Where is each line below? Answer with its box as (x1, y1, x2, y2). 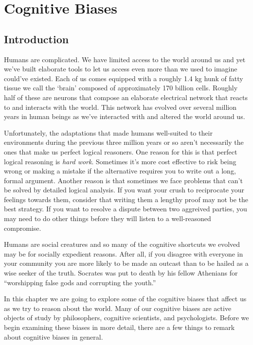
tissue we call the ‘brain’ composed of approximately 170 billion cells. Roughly (4, 83, 238, 93)
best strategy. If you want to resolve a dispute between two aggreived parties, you (4, 204, 247, 214)
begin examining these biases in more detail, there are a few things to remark (4, 322, 235, 332)
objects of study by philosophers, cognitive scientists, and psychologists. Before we (4, 312, 249, 323)
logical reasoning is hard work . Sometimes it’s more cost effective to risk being (4, 156, 236, 166)
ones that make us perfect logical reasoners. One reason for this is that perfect (4, 146, 237, 156)
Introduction (4, 31, 69, 46)
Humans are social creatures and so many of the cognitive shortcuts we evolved (4, 239, 240, 249)
